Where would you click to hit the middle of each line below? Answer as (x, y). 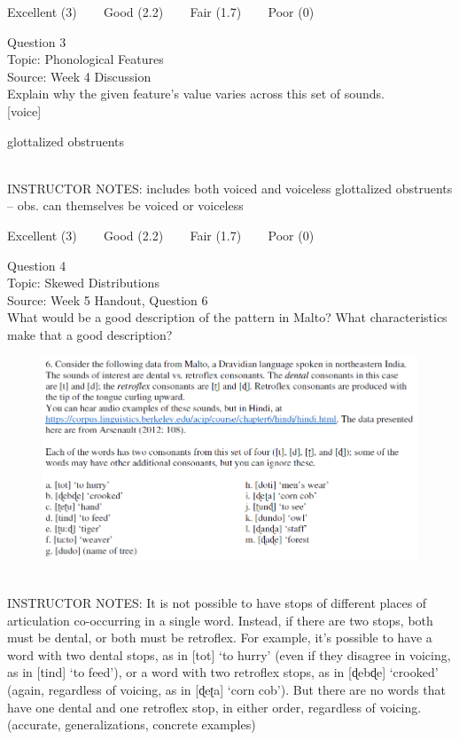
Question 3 (37, 41)
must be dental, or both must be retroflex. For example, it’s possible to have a (220, 638)
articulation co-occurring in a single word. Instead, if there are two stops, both (220, 620)
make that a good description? (90, 334)
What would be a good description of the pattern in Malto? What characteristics (227, 317)
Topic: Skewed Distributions (83, 283)
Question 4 (37, 265)
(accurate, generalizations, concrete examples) (132, 724)
